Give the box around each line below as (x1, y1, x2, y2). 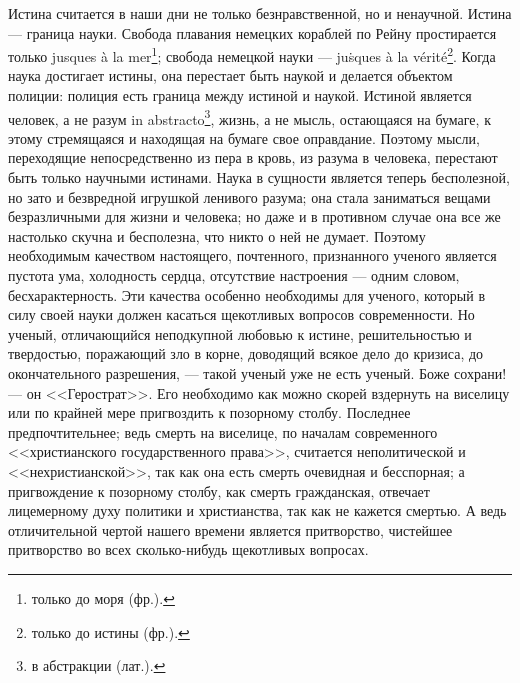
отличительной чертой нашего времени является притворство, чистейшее (8, 519, 453, 540)
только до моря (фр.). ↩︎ (31, 587, 175, 608)
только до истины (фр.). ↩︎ (31, 621, 190, 642)
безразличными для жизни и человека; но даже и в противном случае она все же (8, 206, 501, 227)
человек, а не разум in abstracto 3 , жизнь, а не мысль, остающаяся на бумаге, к (8, 105, 491, 129)
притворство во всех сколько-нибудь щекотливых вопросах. (8, 539, 369, 560)
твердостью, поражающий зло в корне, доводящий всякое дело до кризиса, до (8, 343, 484, 364)
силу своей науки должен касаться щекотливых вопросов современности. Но (8, 304, 475, 325)
